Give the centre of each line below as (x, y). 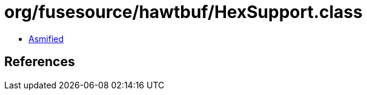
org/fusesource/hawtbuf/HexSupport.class (183, 12)
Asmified (46, 38)
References (40, 62)
